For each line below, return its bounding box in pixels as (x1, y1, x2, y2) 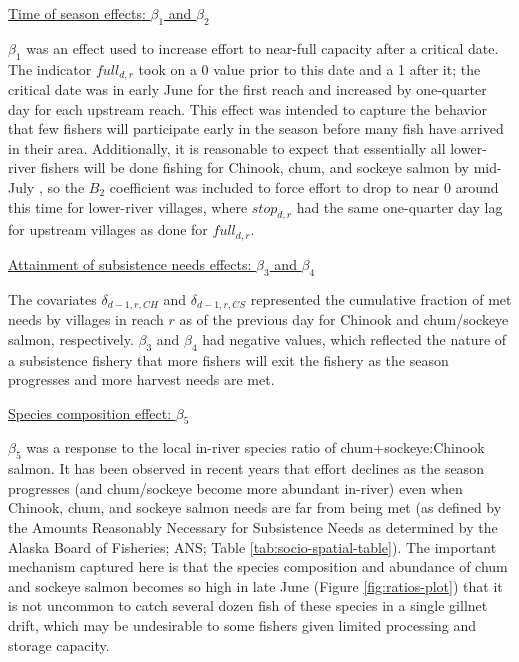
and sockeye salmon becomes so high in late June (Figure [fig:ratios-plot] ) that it (8, 575, 503, 596)
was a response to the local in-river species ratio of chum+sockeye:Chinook (26, 437, 485, 458)
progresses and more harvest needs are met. (8, 369, 275, 390)
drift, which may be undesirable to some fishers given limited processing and (8, 615, 477, 636)
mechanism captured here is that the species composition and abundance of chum (8, 556, 508, 577)
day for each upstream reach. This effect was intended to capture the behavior (8, 98, 488, 119)
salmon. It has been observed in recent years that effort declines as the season (8, 458, 484, 479)
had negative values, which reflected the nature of (202, 328, 507, 349)
